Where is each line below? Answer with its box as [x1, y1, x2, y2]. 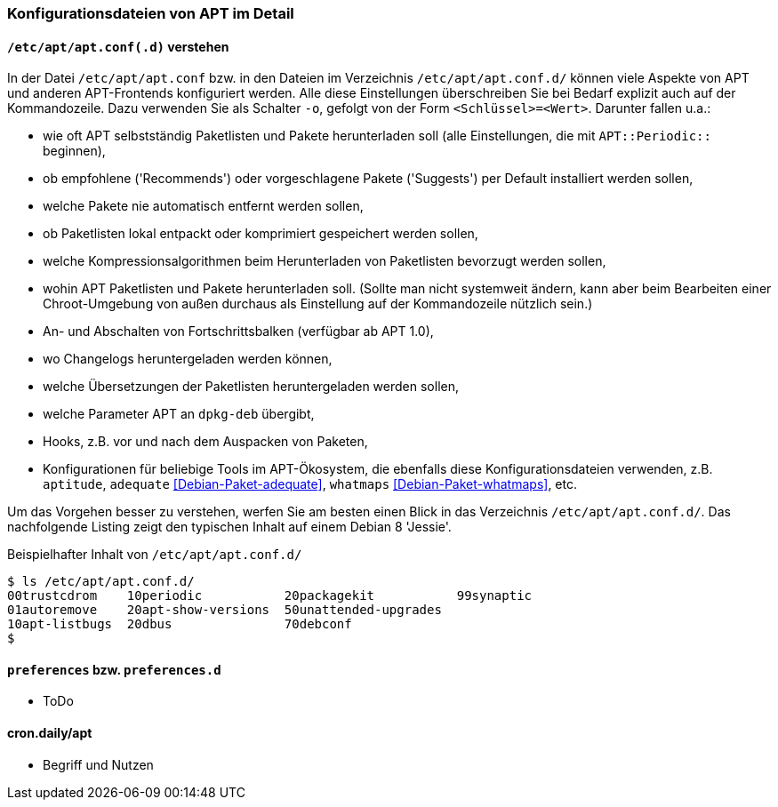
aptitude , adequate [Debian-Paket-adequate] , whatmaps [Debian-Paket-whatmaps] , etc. [43, 476, 577, 492]
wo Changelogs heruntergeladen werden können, [43, 351, 333, 367]
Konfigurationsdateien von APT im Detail [7, 4, 294, 22]
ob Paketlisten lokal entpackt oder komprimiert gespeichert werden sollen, [43, 226, 478, 242]
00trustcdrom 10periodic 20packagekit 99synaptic [7, 588, 533, 603]
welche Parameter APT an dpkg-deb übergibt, [43, 406, 315, 422]
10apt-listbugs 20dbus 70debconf [7, 617, 352, 632]
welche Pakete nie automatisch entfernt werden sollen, [43, 198, 364, 214]
